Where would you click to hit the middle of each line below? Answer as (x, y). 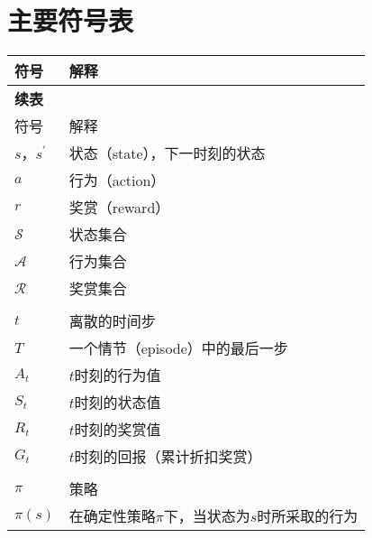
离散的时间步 (112, 321)
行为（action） (117, 181)
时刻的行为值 (118, 376)
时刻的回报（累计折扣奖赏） (168, 457)
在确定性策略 (112, 516)
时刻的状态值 (118, 403)
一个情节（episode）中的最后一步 (178, 348)
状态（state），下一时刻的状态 (167, 153)
